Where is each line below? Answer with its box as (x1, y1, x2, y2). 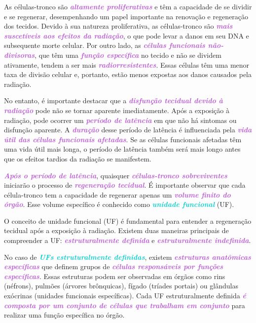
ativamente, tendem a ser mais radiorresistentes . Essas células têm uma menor (4, 59, 250, 70)
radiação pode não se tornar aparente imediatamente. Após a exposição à (4, 105, 229, 115)
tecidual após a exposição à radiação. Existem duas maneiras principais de (4, 225, 229, 236)
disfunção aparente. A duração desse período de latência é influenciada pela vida (4, 124, 252, 135)
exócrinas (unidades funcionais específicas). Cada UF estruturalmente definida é (4, 290, 246, 301)
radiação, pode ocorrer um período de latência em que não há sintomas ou (4, 115, 237, 125)
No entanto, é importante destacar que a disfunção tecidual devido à (4, 95, 223, 106)
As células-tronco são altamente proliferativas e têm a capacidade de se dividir (4, 1, 252, 11)
